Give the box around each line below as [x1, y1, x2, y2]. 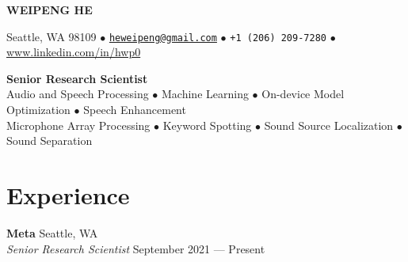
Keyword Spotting [162, 116, 252, 133]
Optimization [6, 101, 71, 118]
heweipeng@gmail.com [109, 32, 217, 44]
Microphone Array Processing [6, 116, 151, 133]
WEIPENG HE [6, 2, 93, 17]
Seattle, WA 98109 [6, 28, 97, 44]
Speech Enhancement [83, 101, 186, 118]
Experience [6, 179, 130, 211]
